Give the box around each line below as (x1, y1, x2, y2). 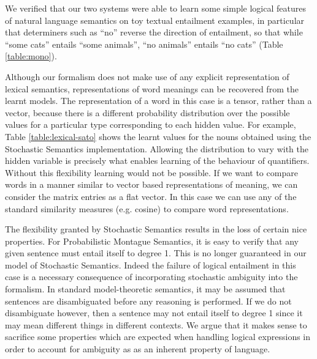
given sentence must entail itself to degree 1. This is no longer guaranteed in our (5, 246, 307, 259)
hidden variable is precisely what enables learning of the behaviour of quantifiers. (5, 154, 310, 167)
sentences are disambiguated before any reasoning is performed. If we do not (5, 294, 292, 307)
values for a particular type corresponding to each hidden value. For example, (5, 118, 296, 131)
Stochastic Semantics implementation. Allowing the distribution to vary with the (5, 142, 308, 155)
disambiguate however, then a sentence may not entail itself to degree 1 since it (5, 306, 303, 319)
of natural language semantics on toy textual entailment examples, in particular (5, 13, 305, 26)
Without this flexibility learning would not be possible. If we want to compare (5, 166, 298, 179)
